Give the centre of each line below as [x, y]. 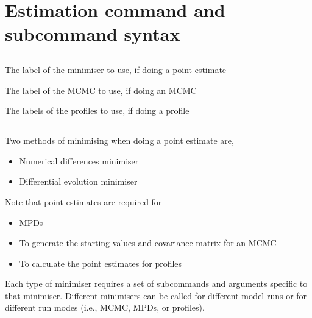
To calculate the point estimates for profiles [101, 263]
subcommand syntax [93, 34]
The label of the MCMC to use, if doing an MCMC [101, 90]
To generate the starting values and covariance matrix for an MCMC [148, 243]
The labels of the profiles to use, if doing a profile [97, 111]
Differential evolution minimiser [78, 181]
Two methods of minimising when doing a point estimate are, [119, 140]
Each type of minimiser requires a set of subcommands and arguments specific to [156, 284]
